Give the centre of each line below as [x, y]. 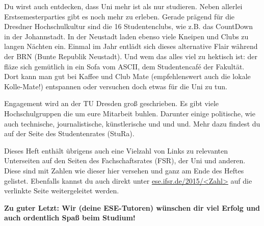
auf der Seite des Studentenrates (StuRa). [69, 133]
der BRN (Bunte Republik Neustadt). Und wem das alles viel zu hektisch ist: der [131, 56]
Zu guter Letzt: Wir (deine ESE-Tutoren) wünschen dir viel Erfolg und [132, 207]
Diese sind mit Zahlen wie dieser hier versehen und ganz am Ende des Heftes [124, 170]
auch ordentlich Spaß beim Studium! [70, 218]
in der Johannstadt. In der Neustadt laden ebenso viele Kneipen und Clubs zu [126, 36]
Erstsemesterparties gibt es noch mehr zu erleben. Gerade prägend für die [120, 16]
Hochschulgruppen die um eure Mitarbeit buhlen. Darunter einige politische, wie [130, 113]
